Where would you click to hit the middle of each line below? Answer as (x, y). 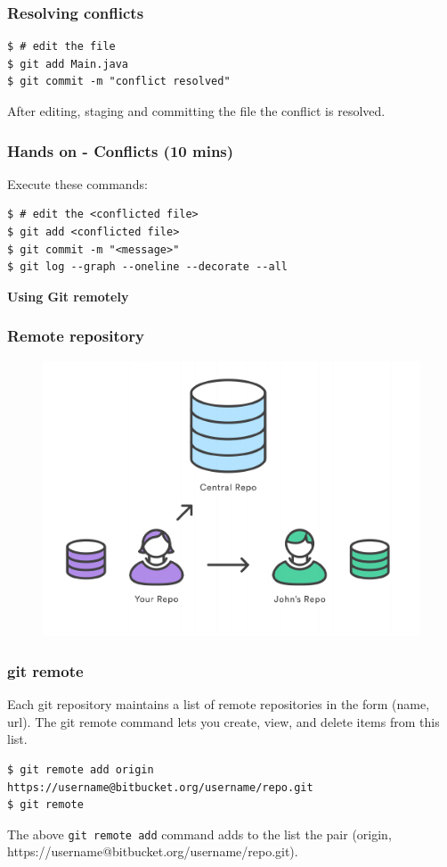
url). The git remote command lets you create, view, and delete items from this (223, 721)
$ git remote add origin (81, 769)
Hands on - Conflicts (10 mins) (121, 150)
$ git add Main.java (68, 64)
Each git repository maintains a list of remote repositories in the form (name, (219, 704)
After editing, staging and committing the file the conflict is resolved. (196, 111)
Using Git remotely (68, 296)
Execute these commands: (77, 183)
